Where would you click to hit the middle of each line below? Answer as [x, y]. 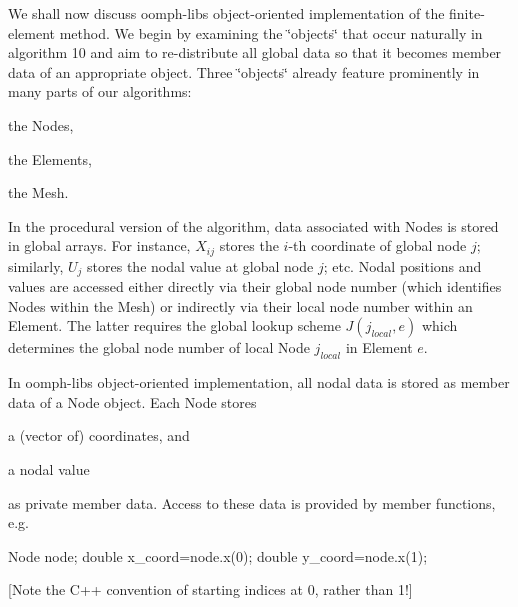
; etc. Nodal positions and [402, 265]
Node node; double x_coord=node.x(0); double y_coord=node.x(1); [218, 555]
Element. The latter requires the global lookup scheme [174, 325]
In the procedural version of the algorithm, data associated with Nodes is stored [253, 225]
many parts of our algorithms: [100, 91]
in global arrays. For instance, [99, 245]
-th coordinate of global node [377, 245]
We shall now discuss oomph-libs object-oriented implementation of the [226, 13]
